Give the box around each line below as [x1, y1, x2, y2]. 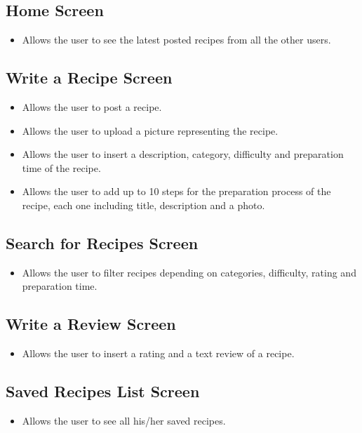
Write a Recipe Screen [6, 67, 173, 88]
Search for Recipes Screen [6, 232, 199, 253]
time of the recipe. [22, 160, 101, 175]
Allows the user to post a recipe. [22, 100, 162, 114]
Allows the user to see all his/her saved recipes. [22, 413, 226, 427]
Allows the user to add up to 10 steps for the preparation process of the [22, 184, 331, 199]
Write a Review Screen [6, 313, 176, 335]
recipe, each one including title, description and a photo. [22, 197, 265, 212]
